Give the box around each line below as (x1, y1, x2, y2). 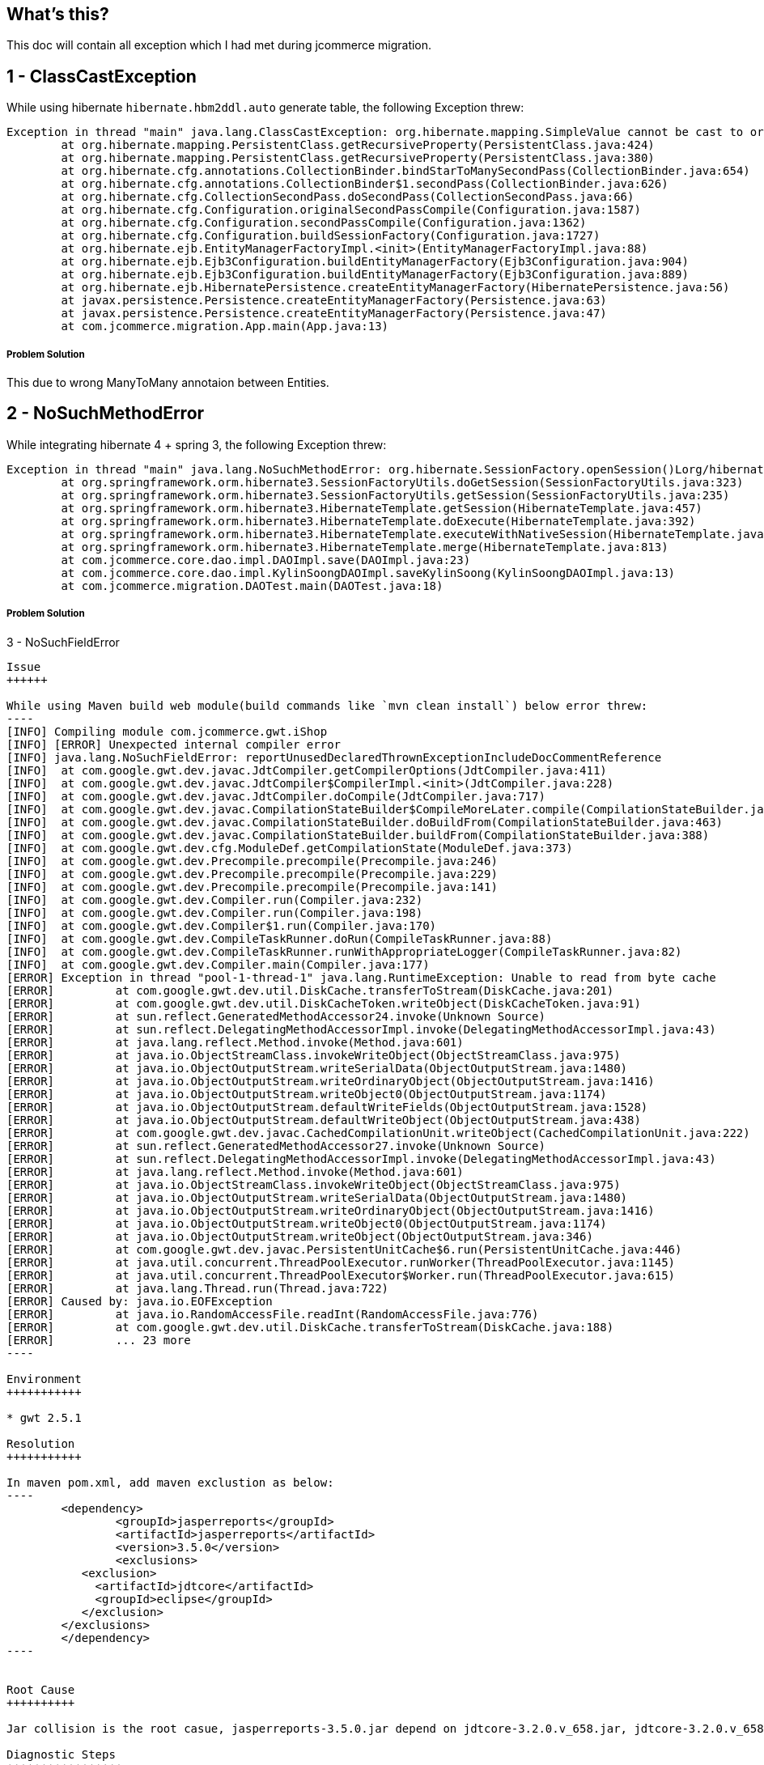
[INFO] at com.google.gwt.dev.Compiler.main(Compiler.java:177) (6, 957, 430, 971)
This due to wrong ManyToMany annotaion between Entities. (6, 375, 329, 390)
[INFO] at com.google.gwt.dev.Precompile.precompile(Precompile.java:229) (6, 867, 498, 880)
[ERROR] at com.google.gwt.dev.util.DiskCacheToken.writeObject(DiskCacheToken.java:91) (6, 996, 641, 1010)
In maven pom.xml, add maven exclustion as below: (6, 1475, 334, 1489)
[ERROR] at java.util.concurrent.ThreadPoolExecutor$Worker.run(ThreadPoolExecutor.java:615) (6, 1268, 676, 1282)
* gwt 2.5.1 (6, 1411, 82, 1424)
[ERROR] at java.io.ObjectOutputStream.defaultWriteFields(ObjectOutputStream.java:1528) (6, 1100, 648, 1114)
